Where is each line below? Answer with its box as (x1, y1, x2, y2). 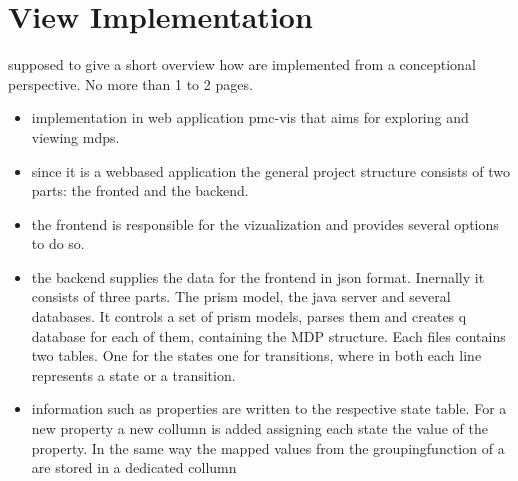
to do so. (31, 233, 85, 254)
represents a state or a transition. (31, 364, 236, 385)
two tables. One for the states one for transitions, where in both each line (31, 345, 482, 366)
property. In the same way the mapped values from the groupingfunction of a (31, 437, 505, 458)
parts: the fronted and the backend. (31, 180, 249, 201)
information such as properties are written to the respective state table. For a (31, 398, 507, 419)
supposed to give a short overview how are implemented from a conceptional (8, 54, 476, 75)
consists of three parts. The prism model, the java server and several (31, 286, 451, 307)
